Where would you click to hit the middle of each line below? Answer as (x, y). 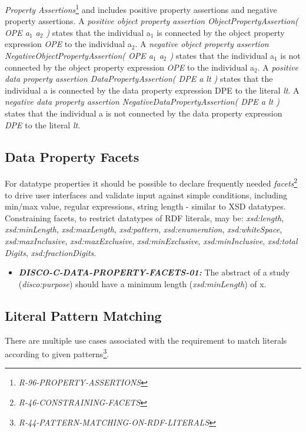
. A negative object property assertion (202, 44)
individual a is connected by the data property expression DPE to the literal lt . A (152, 90)
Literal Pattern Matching (83, 315)
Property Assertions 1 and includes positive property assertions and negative (141, 9)
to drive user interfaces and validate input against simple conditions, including (146, 195)
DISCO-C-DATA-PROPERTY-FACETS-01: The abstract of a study (154, 272)
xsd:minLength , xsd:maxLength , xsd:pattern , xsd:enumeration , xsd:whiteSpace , (144, 229)
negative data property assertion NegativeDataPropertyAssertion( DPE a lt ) (142, 102)
